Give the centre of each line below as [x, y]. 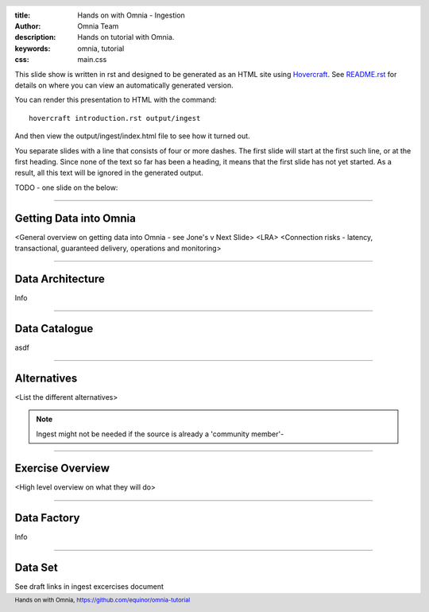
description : [35, 37]
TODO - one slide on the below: [66, 188]
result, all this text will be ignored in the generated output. [109, 173]
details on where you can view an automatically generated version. [124, 85]
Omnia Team [98, 26]
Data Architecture [60, 279]
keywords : [33, 48]
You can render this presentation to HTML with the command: [116, 100]
